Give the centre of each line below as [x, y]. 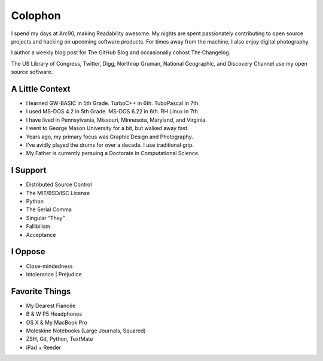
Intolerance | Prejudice [54, 274]
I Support [29, 170]
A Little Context [41, 89]
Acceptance [41, 235]
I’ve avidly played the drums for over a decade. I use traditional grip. [110, 145]
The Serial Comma [49, 209]
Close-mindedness [49, 266]
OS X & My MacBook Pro [57, 322]
